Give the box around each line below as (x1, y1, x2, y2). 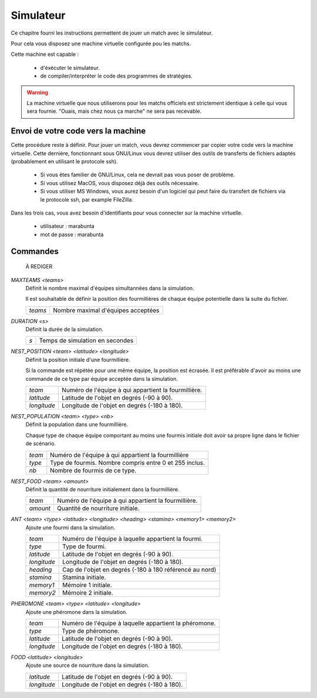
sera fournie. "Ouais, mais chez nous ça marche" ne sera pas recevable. (26, 108, 202, 115)
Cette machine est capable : (11, 51, 79, 58)
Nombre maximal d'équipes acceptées (53, 306, 160, 314)
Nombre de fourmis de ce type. (50, 466, 137, 474)
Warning (26, 89, 48, 96)
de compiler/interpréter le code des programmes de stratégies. (40, 72, 193, 79)
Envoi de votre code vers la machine (11, 126, 146, 136)
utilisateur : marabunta (40, 223, 95, 230)
